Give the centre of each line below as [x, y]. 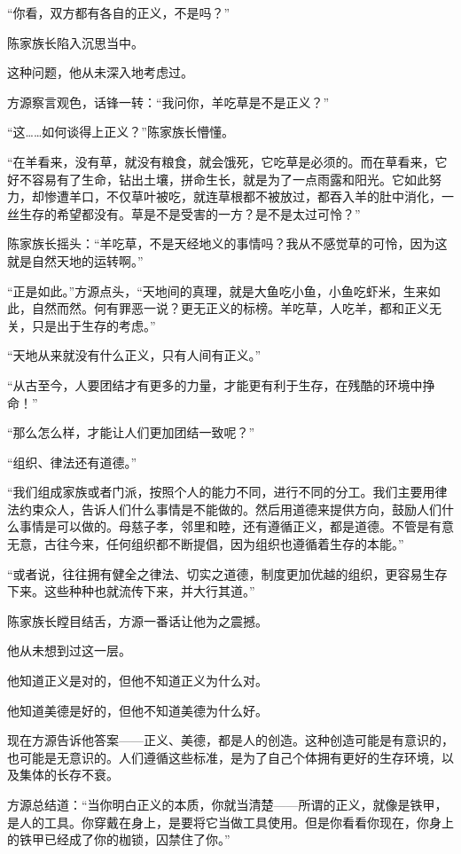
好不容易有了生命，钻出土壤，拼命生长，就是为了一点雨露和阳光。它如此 [218, 179]
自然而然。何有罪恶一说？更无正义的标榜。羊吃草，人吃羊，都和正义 [230, 308]
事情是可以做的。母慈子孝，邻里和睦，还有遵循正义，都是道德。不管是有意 [236, 526]
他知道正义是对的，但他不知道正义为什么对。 [137, 681]
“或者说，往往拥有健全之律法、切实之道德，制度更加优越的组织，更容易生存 [227, 573]
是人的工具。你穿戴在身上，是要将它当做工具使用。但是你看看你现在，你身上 [230, 822]
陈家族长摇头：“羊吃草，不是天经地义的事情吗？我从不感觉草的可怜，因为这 [227, 243]
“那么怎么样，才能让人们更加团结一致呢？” [131, 432]
